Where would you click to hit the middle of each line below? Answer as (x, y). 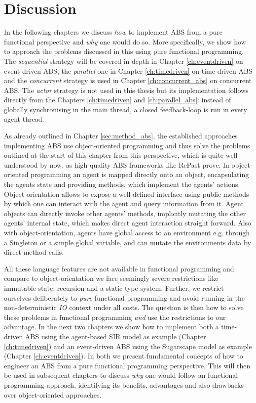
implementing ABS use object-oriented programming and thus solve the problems (127, 145)
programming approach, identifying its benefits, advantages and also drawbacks (124, 384)
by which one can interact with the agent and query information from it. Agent (124, 203)
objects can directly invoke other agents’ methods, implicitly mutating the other (125, 213)
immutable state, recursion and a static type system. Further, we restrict (114, 288)
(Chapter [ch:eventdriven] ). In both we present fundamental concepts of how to (124, 356)
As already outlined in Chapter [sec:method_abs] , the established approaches (121, 136)
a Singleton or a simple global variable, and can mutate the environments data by (128, 242)
